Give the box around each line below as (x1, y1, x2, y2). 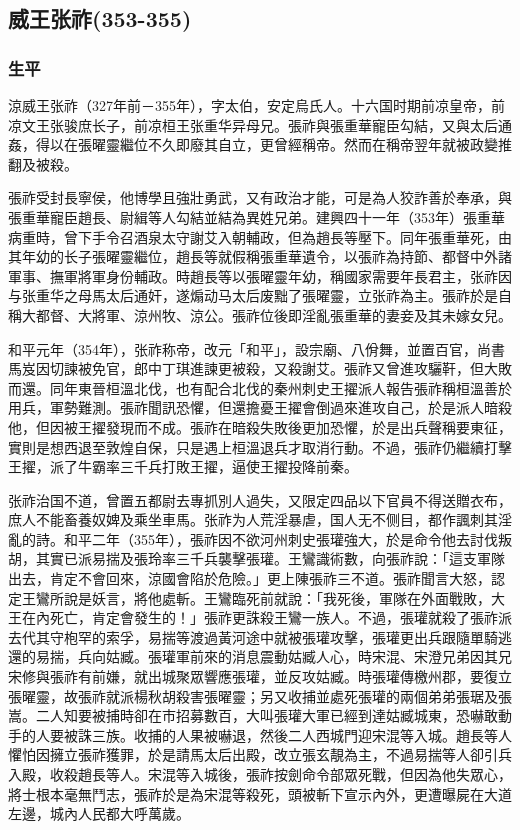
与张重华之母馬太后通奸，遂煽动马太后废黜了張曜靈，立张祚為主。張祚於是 (8, 285, 498, 306)
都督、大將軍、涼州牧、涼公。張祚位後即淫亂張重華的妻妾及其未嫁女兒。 (35, 304, 512, 325)
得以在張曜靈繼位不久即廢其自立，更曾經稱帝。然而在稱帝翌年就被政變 (35, 134, 498, 155)
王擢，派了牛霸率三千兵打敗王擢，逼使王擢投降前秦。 (8, 456, 358, 477)
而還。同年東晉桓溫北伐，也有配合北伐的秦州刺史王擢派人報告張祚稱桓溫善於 (8, 377, 512, 398)
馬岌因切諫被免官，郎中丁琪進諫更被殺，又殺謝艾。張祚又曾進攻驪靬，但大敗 (8, 358, 512, 379)
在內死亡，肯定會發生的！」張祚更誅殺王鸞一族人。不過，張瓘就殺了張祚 (21, 607, 498, 628)
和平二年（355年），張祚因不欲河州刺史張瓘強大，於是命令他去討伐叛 (63, 528, 512, 549)
